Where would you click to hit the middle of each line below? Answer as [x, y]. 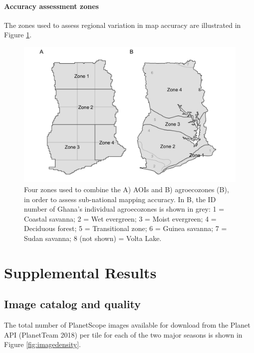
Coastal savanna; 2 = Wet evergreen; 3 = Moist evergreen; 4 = [120, 218]
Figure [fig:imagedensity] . [42, 344]
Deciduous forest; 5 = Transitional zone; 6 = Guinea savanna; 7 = [126, 228]
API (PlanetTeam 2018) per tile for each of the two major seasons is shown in [123, 334]
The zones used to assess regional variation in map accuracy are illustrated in [123, 25]
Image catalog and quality [73, 304]
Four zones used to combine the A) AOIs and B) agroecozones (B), [127, 189]
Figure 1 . [18, 35]
